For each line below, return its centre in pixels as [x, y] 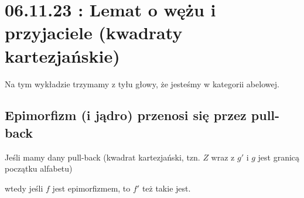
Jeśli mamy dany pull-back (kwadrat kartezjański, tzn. [103, 157]
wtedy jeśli [24, 188]
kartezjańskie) [62, 55]
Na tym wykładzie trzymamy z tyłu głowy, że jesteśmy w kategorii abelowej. [142, 83]
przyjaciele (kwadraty [94, 33]
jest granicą [279, 157]
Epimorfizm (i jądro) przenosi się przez [126, 115]
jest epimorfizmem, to [91, 188]
